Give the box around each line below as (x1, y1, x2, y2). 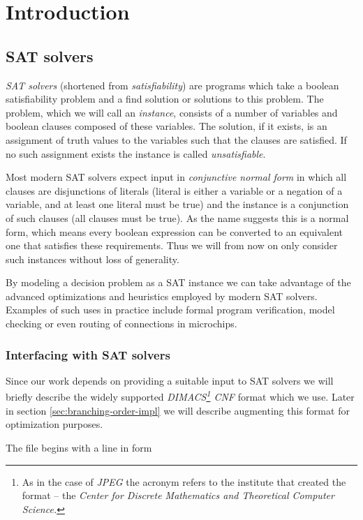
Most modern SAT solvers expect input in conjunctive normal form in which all (6, 170, 347, 184)
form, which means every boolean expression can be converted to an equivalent (6, 224, 343, 239)
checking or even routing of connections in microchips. (6, 316, 237, 331)
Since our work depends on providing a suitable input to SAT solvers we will (6, 373, 334, 387)
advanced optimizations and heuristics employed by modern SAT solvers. (6, 288, 318, 303)
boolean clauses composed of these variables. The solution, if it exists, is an (6, 119, 327, 133)
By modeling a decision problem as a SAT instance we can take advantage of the (6, 275, 351, 290)
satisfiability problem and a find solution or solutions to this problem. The (6, 91, 324, 106)
